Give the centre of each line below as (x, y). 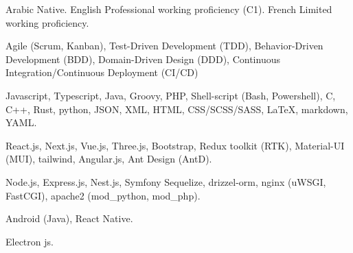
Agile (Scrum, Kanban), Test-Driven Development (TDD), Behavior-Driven (164, 46)
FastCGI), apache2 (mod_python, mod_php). (103, 195)
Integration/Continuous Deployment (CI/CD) (102, 72)
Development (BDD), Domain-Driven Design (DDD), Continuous (143, 59)
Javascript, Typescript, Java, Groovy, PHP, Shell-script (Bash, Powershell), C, (171, 95)
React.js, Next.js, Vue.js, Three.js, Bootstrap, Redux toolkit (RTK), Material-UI (175, 145)
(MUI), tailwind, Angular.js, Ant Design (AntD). (109, 159)
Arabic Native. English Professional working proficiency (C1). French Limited (169, 9)
